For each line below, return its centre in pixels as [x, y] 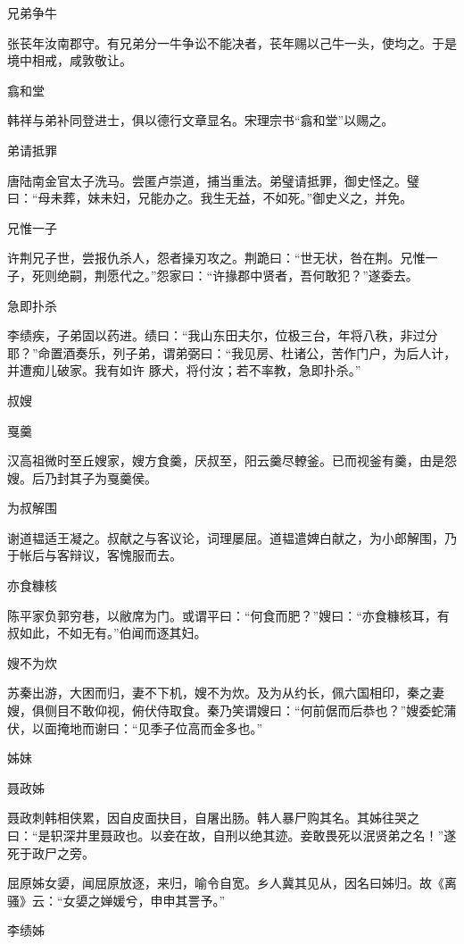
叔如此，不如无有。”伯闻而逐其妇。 [107, 633]
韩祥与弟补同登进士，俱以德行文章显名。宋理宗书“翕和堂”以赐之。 [201, 120]
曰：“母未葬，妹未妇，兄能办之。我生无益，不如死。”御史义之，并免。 [210, 198]
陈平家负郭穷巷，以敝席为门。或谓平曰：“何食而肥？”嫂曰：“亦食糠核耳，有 [228, 615]
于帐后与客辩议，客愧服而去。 [95, 555]
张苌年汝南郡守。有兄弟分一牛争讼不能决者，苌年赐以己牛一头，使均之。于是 [232, 42]
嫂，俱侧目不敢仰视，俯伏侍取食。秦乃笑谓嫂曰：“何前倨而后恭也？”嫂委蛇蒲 [232, 710]
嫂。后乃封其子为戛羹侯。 [82, 477]
